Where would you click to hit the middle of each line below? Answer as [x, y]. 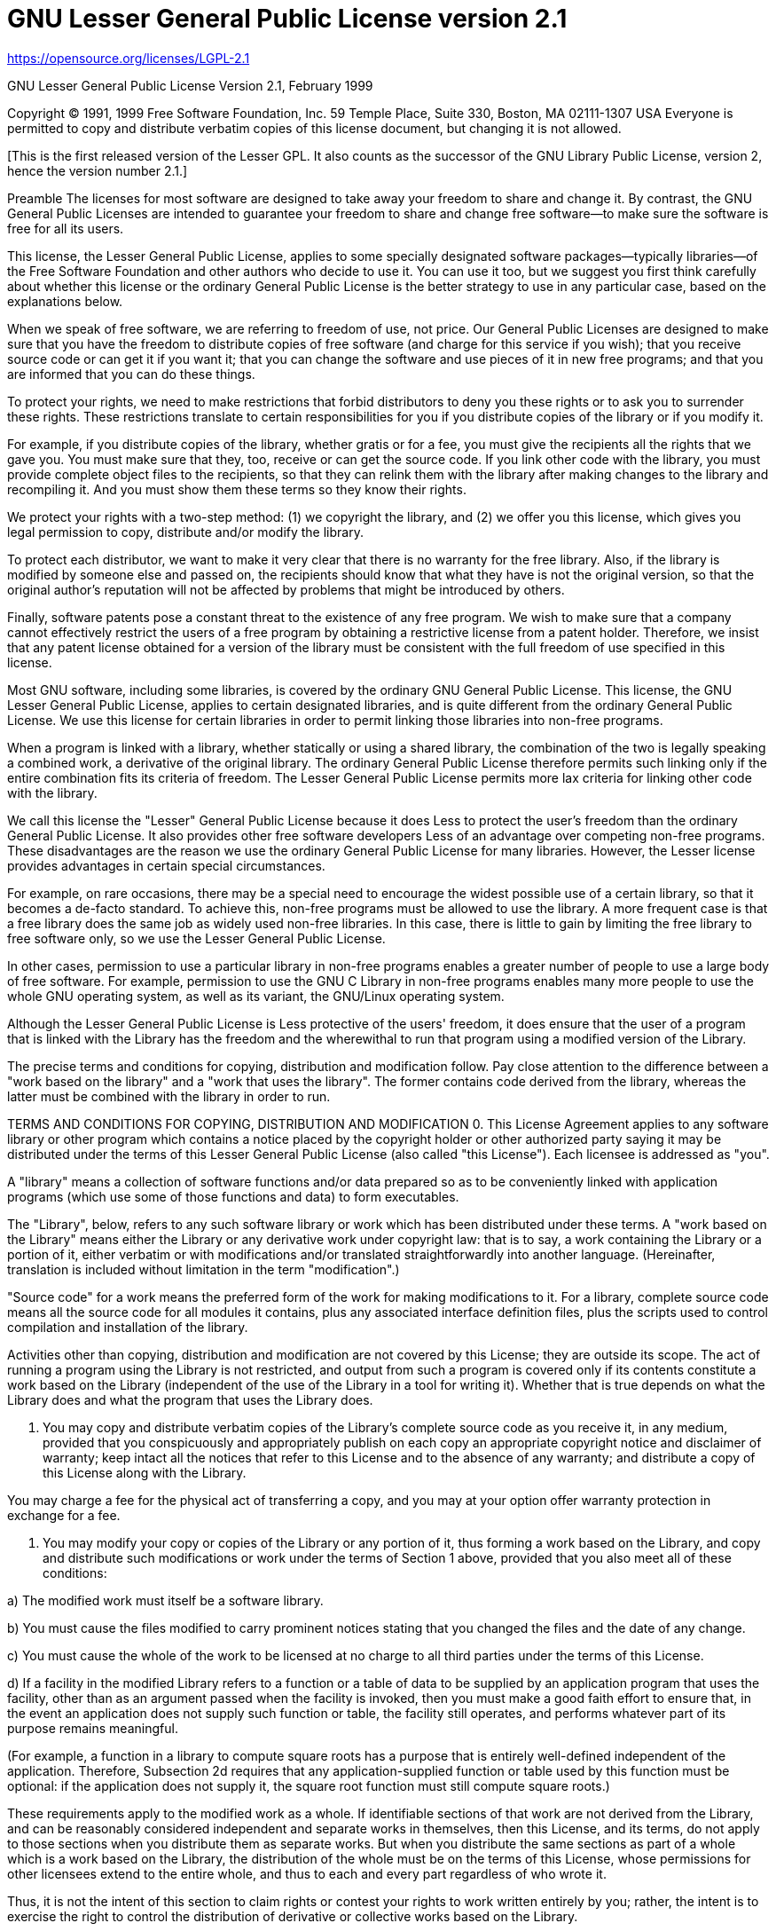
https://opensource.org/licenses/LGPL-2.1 [129, 58]
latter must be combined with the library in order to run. [169, 1096]
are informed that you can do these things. [131, 374]
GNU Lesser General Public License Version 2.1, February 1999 [190, 85]
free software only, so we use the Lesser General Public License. [196, 938]
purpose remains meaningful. [93, 1728]
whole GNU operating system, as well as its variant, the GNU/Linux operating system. [256, 996]
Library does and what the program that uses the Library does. [190, 1399]
